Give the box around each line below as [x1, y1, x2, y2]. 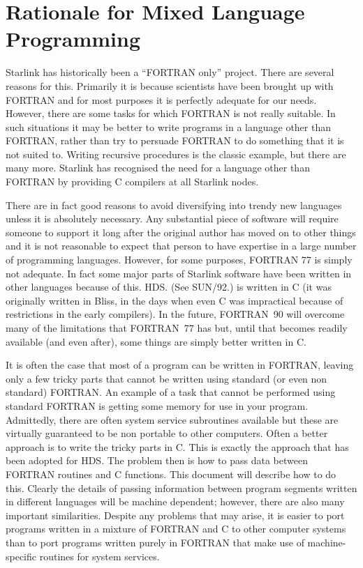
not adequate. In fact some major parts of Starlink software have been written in [6, 266, 352, 280]
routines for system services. [39, 548, 160, 563]
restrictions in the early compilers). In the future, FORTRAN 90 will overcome [6, 307, 345, 321]
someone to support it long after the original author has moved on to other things [6, 224, 356, 239]
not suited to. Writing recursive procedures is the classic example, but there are [6, 146, 346, 161]
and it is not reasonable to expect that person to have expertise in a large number [6, 238, 357, 253]
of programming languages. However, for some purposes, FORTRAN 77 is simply [6, 252, 353, 267]
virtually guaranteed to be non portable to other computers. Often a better [6, 426, 328, 440]
